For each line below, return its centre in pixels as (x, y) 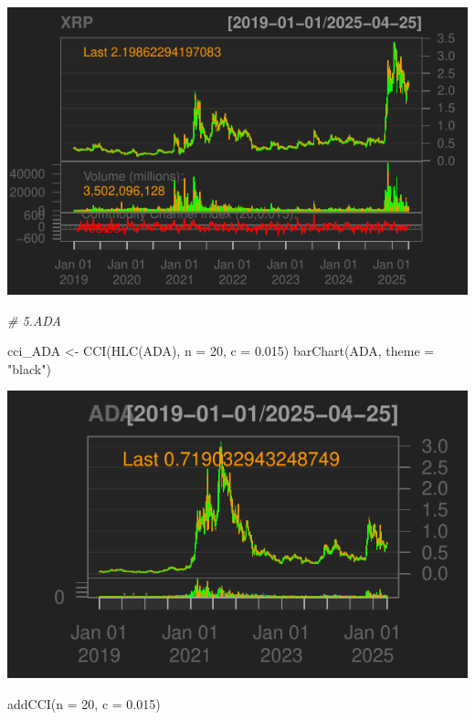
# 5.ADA (34, 320)
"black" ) (29, 368)
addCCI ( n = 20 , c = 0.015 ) (84, 703)
